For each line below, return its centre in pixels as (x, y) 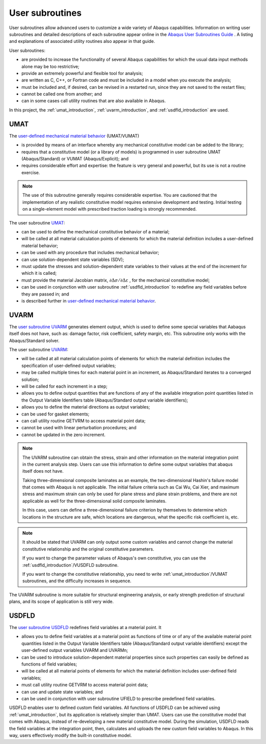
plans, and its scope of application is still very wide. (62, 601)
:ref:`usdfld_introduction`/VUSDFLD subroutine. (70, 565)
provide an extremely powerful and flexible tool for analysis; (82, 73)
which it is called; (39, 273)
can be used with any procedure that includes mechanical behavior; (90, 253)
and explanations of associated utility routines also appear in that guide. (82, 41)
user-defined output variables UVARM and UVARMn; (75, 650)
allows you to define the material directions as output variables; (86, 407)
